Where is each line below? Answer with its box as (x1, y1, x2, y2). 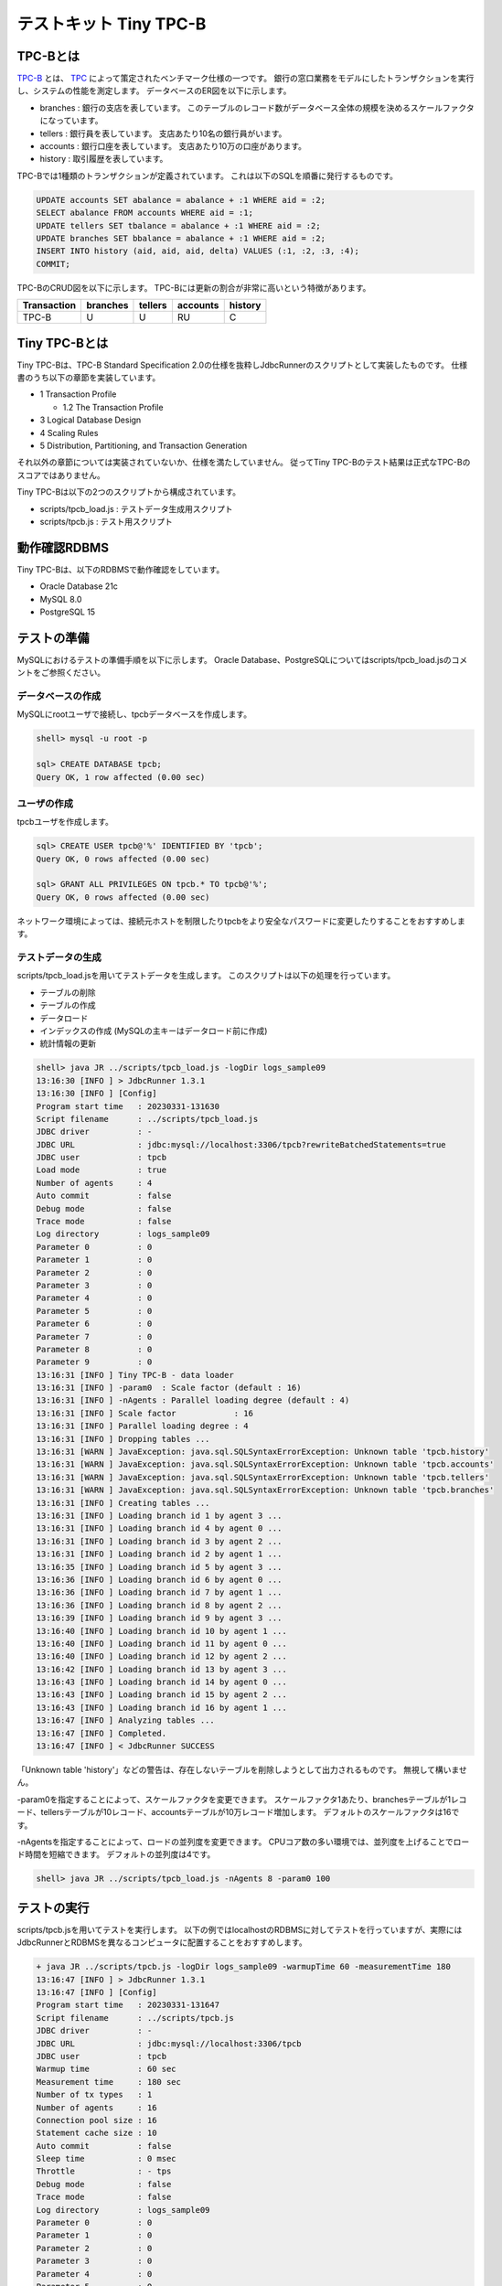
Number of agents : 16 (36, 2102, 157, 2112)
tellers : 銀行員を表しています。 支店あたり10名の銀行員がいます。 (39, 128, 287, 139)
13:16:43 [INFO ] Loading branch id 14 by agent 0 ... (36, 1677, 287, 1687)
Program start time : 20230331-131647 (36, 2000, 219, 2011)
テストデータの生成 (16, 951, 102, 964)
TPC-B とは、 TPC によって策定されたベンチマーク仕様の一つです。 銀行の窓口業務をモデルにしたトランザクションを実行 (16, 73, 475, 84)
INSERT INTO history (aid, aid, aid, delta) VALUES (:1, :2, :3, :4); (36, 246, 360, 256)
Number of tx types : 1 (36, 2089, 153, 2100)
